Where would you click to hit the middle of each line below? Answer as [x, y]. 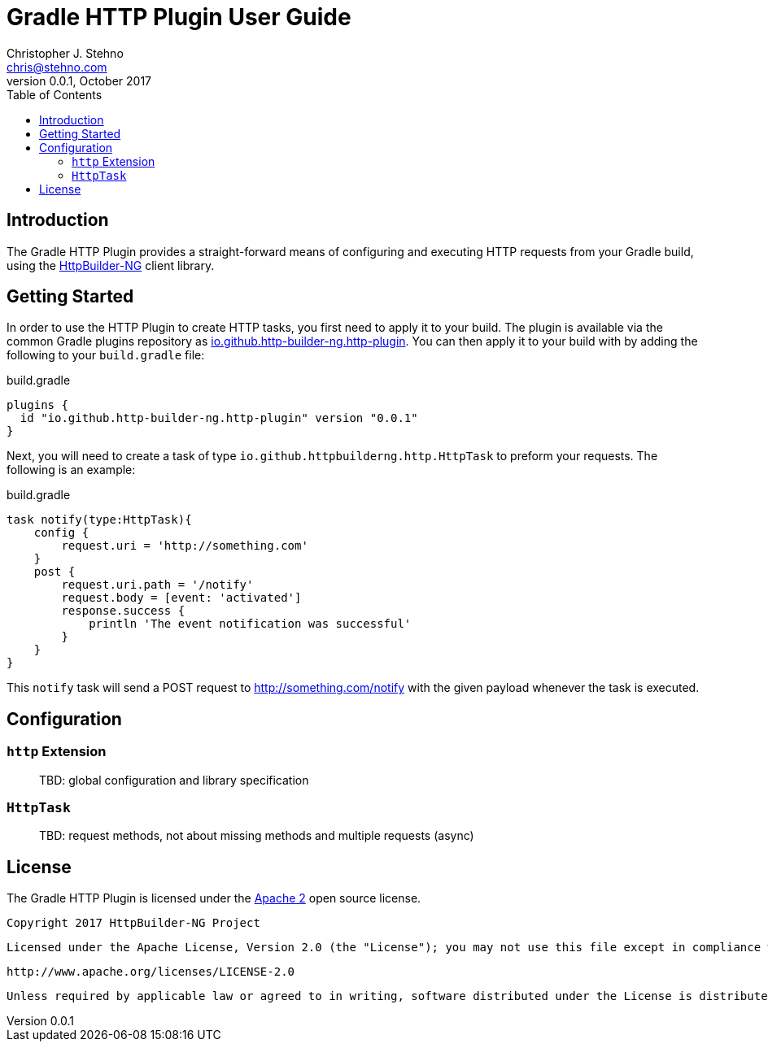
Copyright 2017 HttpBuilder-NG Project [133, 923]
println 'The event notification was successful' [250, 624]
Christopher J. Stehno [65, 53]
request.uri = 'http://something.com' [185, 546]
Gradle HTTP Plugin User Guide [179, 17]
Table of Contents [55, 94]
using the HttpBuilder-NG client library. [111, 265]
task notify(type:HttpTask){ [99, 520]
